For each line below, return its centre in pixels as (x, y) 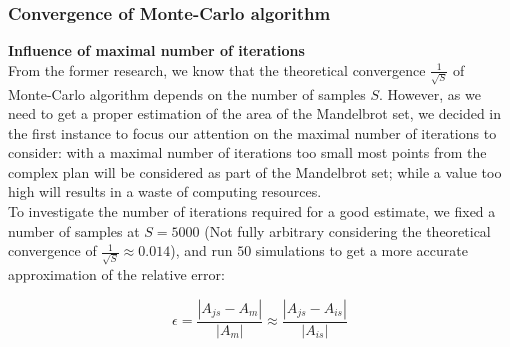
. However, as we (430, 93)
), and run (201, 250)
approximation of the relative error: (116, 273)
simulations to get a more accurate (361, 250)
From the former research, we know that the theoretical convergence (217, 69)
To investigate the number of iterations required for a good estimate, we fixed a (252, 211)
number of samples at (74, 230)
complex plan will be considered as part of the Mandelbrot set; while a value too (255, 171)
